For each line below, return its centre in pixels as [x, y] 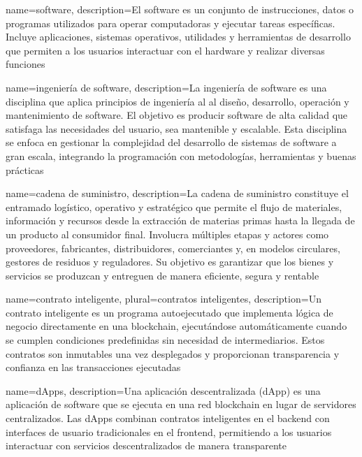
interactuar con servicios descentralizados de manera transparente [146, 445]
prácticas [25, 169]
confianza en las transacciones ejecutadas [93, 367]
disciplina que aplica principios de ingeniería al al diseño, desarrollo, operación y [178, 101]
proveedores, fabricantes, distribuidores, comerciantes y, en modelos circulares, [173, 248]
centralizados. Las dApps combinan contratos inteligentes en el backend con [168, 418]
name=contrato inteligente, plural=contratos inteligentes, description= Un [164, 299]
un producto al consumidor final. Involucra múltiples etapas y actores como [167, 234]
